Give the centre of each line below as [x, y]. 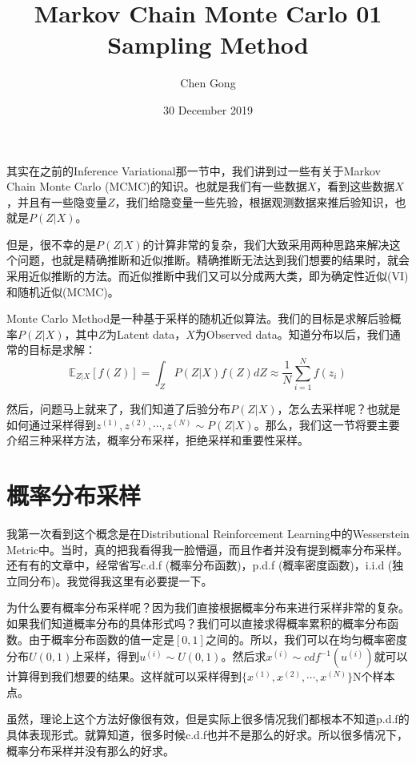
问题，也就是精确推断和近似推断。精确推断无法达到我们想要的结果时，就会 [213, 260]
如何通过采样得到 [51, 424]
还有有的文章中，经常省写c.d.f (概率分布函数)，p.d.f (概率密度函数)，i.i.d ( [200, 565]
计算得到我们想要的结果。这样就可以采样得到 [124, 676]
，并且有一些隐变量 [57, 201]
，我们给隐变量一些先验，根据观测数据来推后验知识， [255, 201]
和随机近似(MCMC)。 [63, 291]
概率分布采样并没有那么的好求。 [90, 750]
